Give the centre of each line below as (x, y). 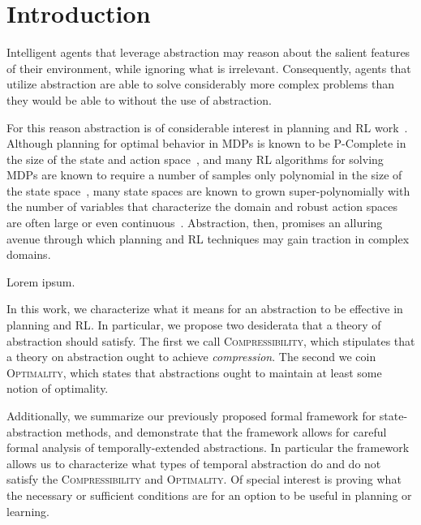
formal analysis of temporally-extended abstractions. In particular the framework (208, 448)
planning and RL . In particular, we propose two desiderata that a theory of (194, 325)
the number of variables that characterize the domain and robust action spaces (202, 207)
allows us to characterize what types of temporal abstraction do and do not (194, 463)
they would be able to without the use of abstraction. (139, 99)
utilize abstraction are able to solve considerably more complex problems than (201, 84)
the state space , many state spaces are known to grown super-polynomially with (208, 190)
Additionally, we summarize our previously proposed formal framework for (191, 415)
